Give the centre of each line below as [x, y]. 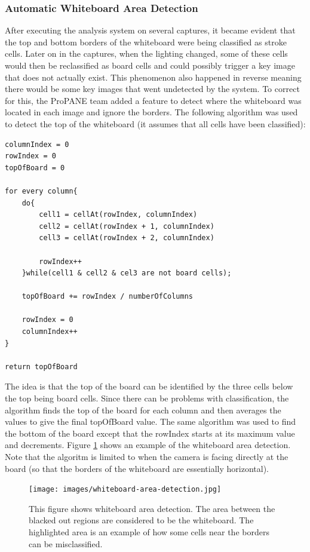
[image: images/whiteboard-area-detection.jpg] [125, 490]
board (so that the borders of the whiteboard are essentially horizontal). [137, 468]
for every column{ [41, 191]
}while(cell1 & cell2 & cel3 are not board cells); [127, 273]
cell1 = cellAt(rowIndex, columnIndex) [118, 215]
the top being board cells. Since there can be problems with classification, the [147, 398]
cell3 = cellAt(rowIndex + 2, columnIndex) [127, 238]
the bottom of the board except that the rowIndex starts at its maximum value [150, 433]
